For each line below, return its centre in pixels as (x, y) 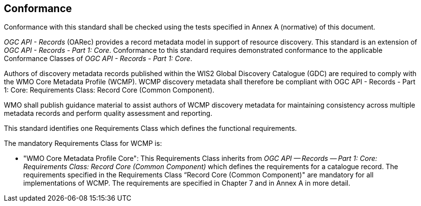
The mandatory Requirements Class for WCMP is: (83, 143)
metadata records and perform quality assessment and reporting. (108, 113)
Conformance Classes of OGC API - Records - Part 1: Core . (98, 59)
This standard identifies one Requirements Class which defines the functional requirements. (150, 128)
